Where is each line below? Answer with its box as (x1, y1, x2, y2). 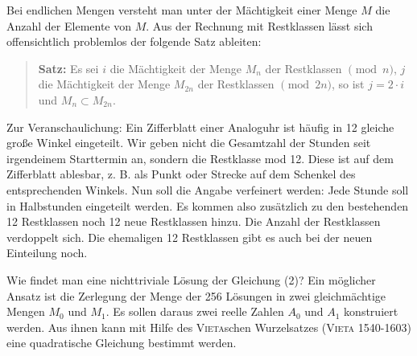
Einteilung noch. (6, 244, 88, 261)
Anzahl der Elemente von (6, 17, 132, 34)
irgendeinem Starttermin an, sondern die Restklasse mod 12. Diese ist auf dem (6, 149, 394, 166)
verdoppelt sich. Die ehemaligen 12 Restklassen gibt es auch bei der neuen (6, 228, 373, 245)
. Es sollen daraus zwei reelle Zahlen (105, 303, 284, 320)
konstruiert (344, 303, 398, 320)
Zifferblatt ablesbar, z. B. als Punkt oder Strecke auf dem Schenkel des (6, 166, 356, 182)
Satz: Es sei (38, 59, 99, 76)
